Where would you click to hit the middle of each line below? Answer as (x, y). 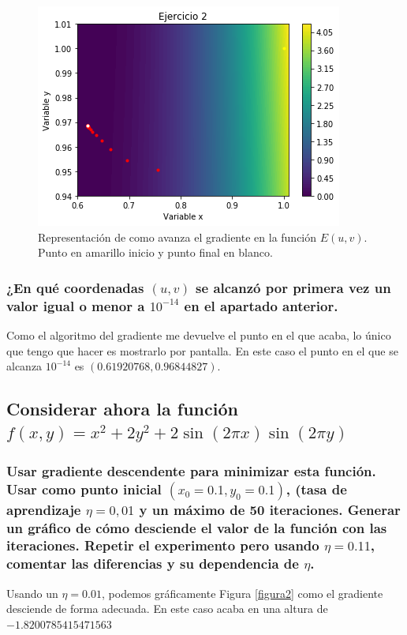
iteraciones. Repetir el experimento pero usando (163, 545)
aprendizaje (44, 509)
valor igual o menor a (76, 305)
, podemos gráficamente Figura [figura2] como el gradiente (243, 593)
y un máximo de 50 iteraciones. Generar (270, 509)
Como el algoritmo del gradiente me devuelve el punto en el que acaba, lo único (199, 334)
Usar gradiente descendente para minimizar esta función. (191, 470)
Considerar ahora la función (122, 409)
